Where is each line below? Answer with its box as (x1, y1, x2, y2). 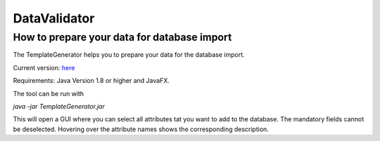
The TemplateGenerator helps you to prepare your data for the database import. (13, 51, 246, 59)
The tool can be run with (13, 89, 84, 98)
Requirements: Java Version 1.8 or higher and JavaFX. (13, 76, 170, 85)
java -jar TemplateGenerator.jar (13, 102, 105, 110)
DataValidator (13, 11, 95, 26)
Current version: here (13, 63, 75, 72)
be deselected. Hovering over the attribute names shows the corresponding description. (13, 125, 269, 133)
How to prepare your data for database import (13, 31, 232, 43)
